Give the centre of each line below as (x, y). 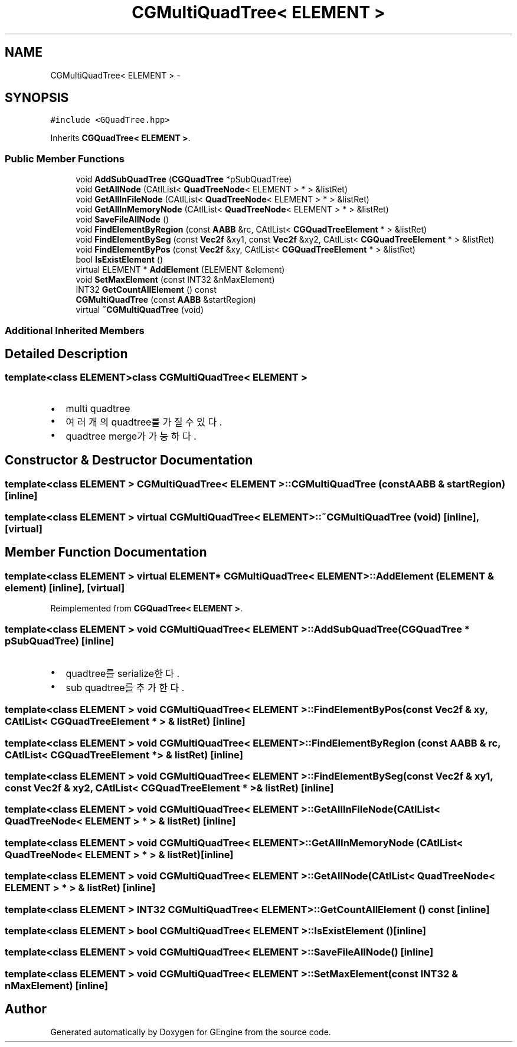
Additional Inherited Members (75, 330)
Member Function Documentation (106, 552)
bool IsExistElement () (120, 260)
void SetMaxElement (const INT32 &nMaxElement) (175, 280)
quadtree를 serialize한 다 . (123, 673)
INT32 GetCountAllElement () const (146, 290)
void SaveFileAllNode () (122, 220)
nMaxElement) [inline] (56, 985)
